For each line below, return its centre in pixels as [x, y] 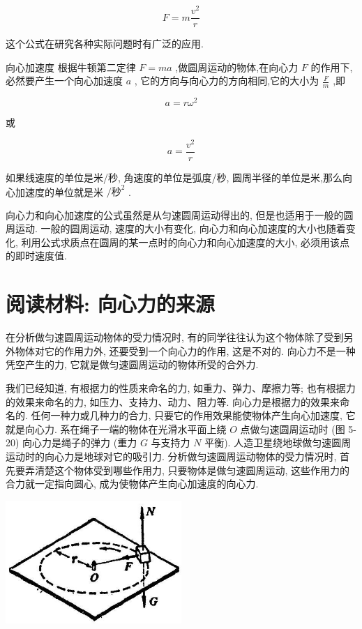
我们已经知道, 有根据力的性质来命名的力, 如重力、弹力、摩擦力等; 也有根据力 [181, 387]
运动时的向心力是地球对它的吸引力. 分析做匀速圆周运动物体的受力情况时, [171, 456]
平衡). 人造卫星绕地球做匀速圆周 [278, 442]
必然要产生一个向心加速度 [64, 81]
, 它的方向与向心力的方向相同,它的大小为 [227, 81]
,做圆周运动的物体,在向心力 [237, 67]
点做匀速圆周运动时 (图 [293, 429]
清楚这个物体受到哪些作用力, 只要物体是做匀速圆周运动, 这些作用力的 [192, 470]
